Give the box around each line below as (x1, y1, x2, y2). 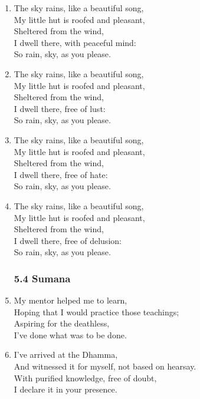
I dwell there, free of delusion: (14, 234, 122, 246)
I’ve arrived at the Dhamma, (14, 348, 118, 361)
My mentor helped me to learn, (14, 294, 127, 306)
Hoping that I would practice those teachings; (14, 305, 179, 318)
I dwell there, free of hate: (14, 168, 108, 180)
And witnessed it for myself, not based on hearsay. (14, 360, 196, 372)
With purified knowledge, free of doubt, (14, 371, 157, 384)
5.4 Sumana (14, 271, 71, 285)
